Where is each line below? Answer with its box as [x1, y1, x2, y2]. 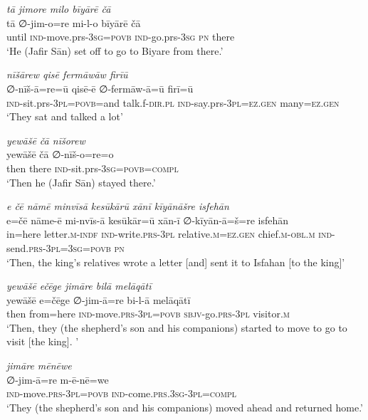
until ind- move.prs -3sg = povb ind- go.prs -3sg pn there [6, 29, 235, 44]
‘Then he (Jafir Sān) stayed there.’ [6, 174, 156, 189]
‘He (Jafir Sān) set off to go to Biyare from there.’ [6, 43, 224, 58]
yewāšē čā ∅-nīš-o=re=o [6, 147, 114, 162]
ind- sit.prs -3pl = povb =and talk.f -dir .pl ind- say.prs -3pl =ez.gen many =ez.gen [6, 95, 340, 110]
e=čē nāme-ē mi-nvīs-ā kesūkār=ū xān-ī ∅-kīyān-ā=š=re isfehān [6, 212, 288, 227]
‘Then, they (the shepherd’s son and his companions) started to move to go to [6, 320, 347, 335]
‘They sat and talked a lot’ [6, 109, 123, 124]
